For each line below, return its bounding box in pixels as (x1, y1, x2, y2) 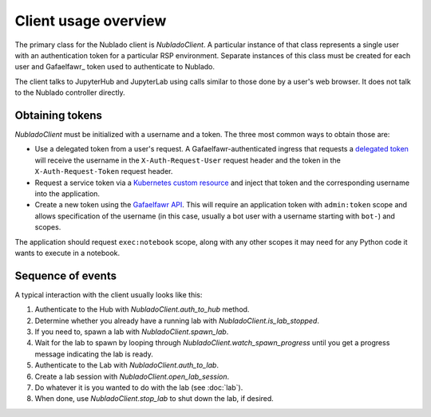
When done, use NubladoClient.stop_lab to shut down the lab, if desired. (34, 394, 275, 403)
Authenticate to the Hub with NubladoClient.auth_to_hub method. (34, 305, 250, 314)
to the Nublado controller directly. (14, 88, 125, 97)
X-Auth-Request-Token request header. (34, 167, 173, 176)
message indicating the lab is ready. (34, 349, 153, 359)
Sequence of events (14, 269, 117, 282)
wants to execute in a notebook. (14, 248, 121, 258)
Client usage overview (14, 12, 167, 30)
